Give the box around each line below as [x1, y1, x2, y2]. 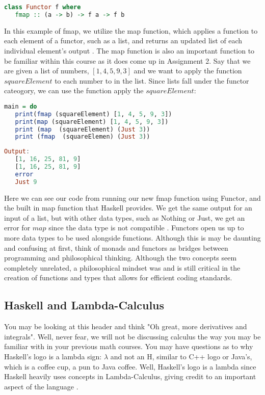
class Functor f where [4, 4, 81, 11]
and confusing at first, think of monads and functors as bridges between [4, 242, 228, 253]
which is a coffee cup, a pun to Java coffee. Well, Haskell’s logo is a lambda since [4, 361, 256, 372]
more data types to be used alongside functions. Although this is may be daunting [4, 232, 261, 243]
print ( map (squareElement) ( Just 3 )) [15, 125, 150, 133]
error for [4, 222, 31, 233]
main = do [4, 102, 37, 110]
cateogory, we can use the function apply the [4, 85, 144, 96]
